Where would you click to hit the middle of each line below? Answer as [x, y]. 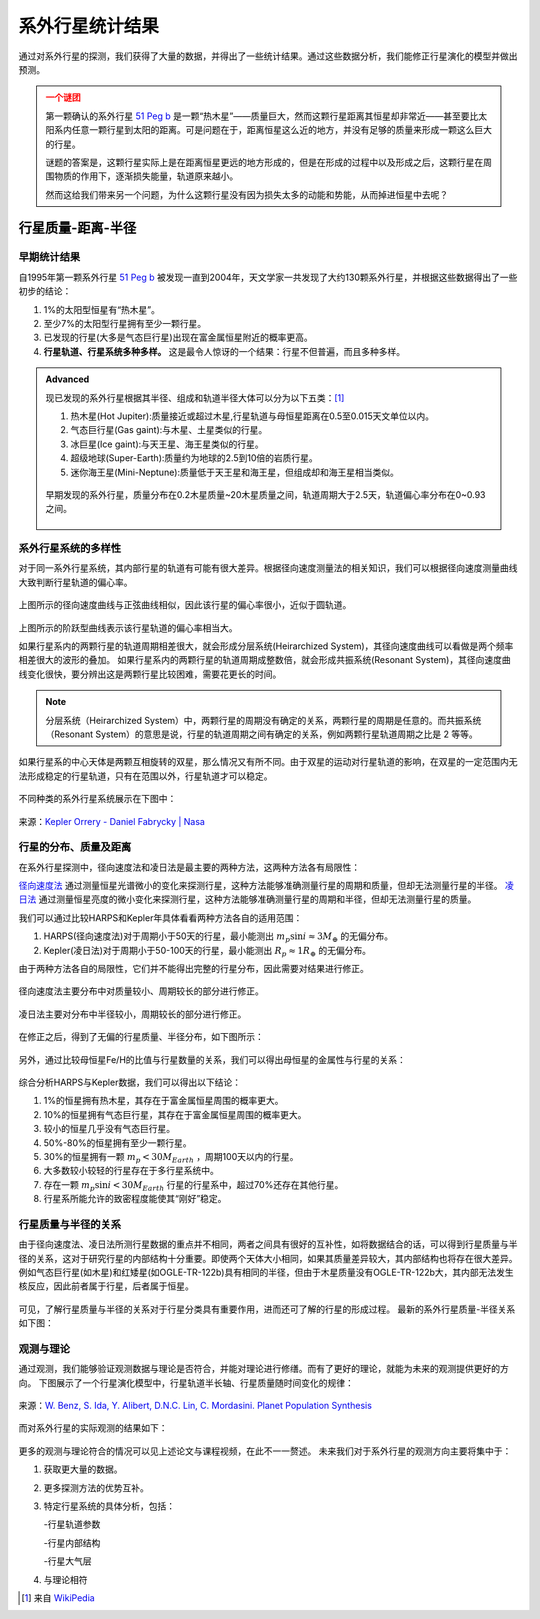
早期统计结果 [49, 257]
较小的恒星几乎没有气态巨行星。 [109, 1129]
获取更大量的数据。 [83, 1469]
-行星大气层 [67, 1561]
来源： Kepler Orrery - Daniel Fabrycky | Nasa [111, 821]
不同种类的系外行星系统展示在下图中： [97, 799]
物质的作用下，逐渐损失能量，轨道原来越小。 [146, 176]
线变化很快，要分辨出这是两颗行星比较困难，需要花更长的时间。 [150, 674]
